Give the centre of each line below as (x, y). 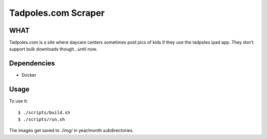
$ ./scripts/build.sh (44, 112)
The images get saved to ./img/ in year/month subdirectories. (71, 131)
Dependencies (32, 64)
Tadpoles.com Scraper (57, 13)
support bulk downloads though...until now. (53, 49)
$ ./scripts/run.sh (42, 119)
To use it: (19, 101)
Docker (29, 75)
